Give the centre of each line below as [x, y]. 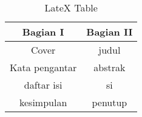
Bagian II [110, 32]
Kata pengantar [43, 67]
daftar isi [43, 85]
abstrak [110, 67]
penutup [110, 102]
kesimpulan [43, 102]
